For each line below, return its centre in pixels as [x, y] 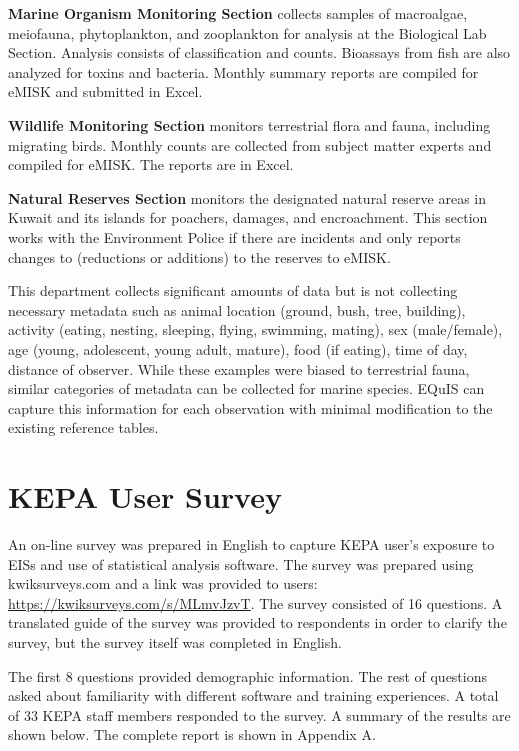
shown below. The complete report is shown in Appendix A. [192, 734]
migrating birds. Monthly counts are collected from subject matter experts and [250, 144]
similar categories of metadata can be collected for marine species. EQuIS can [246, 388]
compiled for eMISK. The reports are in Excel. [151, 164]
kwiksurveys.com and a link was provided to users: [163, 583]
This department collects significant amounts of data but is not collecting [233, 290]
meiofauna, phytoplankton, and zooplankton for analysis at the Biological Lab [247, 32]
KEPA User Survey [145, 496]
